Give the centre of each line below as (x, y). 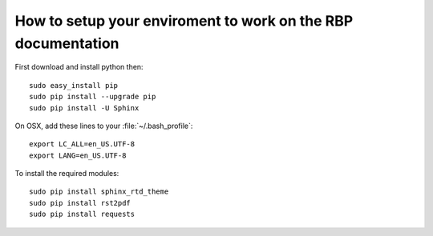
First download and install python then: (79, 67)
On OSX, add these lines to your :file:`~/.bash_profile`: (104, 126)
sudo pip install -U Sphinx (84, 108)
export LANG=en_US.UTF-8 (78, 155)
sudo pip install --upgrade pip (93, 97)
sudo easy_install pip (74, 85)
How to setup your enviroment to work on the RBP (184, 21)
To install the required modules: (67, 174)
